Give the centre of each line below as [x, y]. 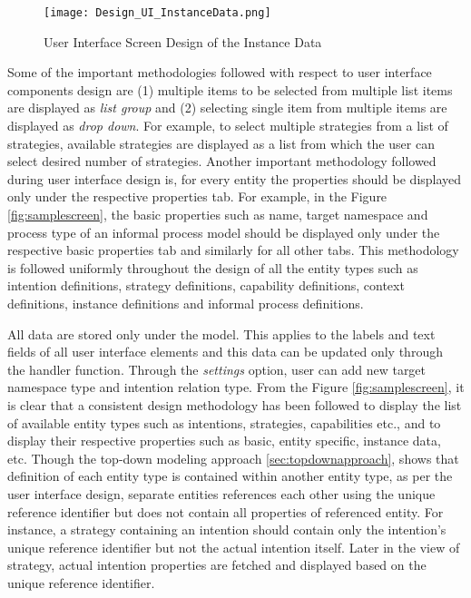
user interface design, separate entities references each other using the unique [221, 493]
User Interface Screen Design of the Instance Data [183, 41]
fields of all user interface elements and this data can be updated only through [225, 352]
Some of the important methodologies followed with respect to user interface [220, 72]
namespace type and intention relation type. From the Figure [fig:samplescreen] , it [236, 387]
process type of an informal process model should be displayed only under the [224, 232]
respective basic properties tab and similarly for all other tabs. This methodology [233, 250]
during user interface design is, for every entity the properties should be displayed [235, 178]
